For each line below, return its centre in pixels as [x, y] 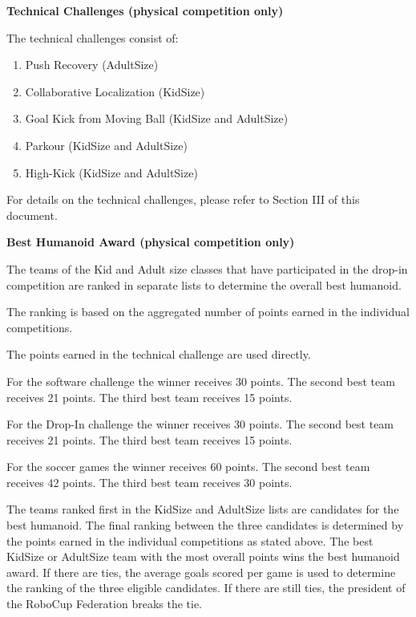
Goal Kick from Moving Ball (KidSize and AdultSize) [157, 118]
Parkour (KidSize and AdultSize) [106, 145]
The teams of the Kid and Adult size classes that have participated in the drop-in [207, 268]
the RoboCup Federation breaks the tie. [105, 604]
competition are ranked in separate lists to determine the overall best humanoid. [204, 284]
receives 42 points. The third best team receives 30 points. [149, 482]
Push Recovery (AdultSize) [92, 65]
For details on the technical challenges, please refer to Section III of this [183, 199]
